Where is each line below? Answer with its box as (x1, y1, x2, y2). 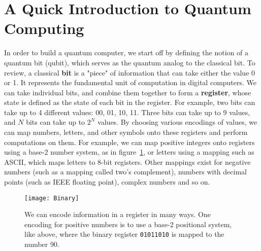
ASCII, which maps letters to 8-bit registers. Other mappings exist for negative (4, 156, 251, 167)
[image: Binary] (24, 194, 79, 202)
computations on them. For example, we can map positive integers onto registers (4, 136, 255, 147)
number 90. (24, 239, 59, 249)
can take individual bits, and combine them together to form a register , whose (4, 87, 251, 97)
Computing (4, 18, 84, 39)
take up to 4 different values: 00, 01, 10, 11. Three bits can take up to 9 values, (4, 106, 250, 117)
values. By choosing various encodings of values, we (97, 117, 257, 127)
